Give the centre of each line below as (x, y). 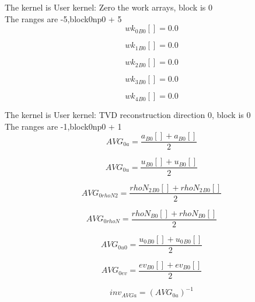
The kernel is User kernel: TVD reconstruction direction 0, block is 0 (128, 115)
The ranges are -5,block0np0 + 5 (63, 18)
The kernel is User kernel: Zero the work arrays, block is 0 (109, 7)
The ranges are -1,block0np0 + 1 (63, 126)
